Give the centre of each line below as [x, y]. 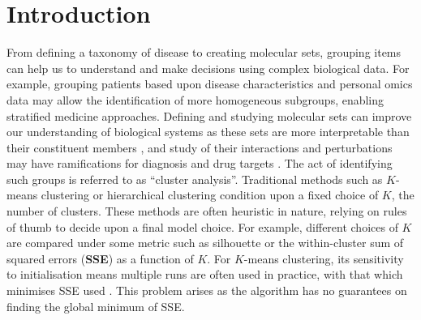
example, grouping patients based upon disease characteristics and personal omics [210, 84]
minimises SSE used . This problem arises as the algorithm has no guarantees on [207, 290]
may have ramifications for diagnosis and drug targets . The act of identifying [200, 163]
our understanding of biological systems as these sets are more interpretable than [208, 132]
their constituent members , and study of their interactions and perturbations [200, 147]
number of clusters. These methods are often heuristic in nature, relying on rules [207, 211]
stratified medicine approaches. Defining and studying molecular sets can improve [209, 115]
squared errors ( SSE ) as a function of [100, 258]
